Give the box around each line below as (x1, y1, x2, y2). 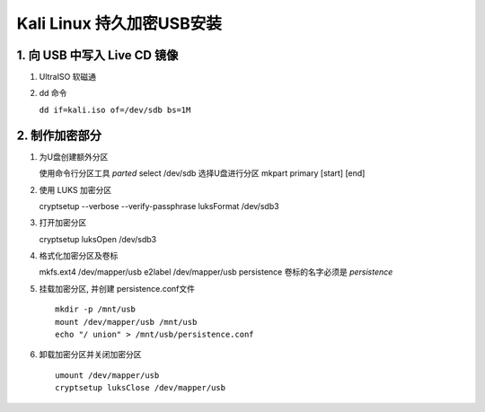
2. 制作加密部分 (16, 127, 102, 143)
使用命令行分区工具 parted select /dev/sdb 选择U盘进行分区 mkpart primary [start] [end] (39, 168, 366, 179)
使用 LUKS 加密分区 (39, 184, 112, 195)
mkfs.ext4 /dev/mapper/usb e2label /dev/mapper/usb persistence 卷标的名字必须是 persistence (39, 267, 393, 277)
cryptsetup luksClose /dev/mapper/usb (55, 382, 226, 393)
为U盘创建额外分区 (39, 151, 109, 162)
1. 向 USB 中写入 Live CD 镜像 (16, 48, 179, 63)
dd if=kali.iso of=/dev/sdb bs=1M (39, 104, 191, 115)
